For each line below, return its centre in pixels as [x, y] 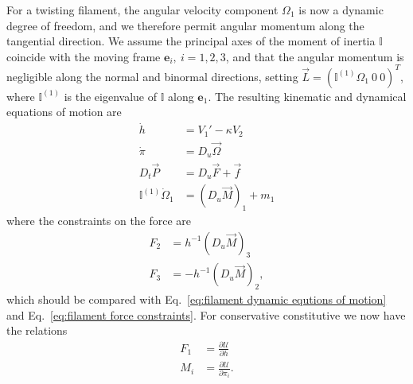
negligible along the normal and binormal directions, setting [152, 76]
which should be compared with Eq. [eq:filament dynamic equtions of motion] [197, 299]
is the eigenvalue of [110, 96]
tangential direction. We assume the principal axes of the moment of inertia [191, 41]
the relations [37, 330]
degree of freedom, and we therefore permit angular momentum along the [185, 25]
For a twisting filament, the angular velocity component [142, 10]
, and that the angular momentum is [315, 56]
